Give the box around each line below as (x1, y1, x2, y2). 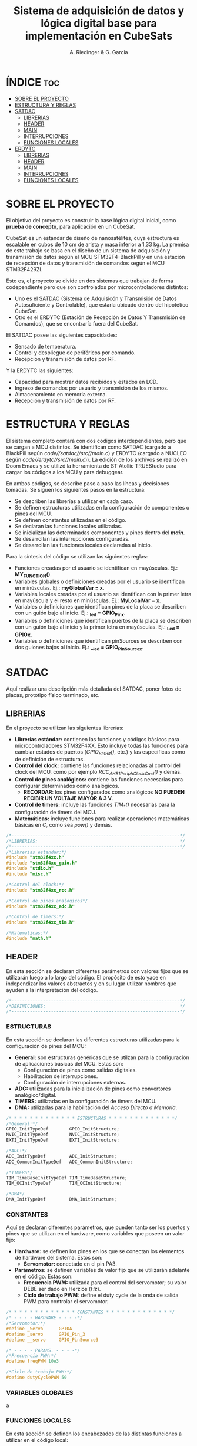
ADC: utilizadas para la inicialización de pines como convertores (14, 1085, 171, 1092)
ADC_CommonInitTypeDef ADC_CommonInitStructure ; (6, 1159, 133, 1165)
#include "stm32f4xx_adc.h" (6, 903, 75, 909)
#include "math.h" (6, 936, 51, 942)
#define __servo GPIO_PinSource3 (6, 1337, 99, 1343)
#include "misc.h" (6, 871, 51, 877)
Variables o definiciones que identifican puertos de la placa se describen (14, 617, 192, 625)
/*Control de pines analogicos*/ (6, 898, 88, 903)
